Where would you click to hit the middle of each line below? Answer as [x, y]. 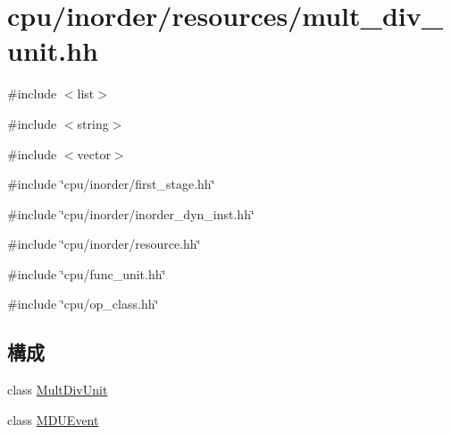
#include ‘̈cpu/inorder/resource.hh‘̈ [104, 244]
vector [94, 153]
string [93, 123]
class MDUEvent [53, 419]
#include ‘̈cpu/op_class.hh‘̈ [83, 304]
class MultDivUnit [58, 390]
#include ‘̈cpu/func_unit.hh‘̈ [87, 273]
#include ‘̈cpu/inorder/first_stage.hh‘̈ [111, 184]
